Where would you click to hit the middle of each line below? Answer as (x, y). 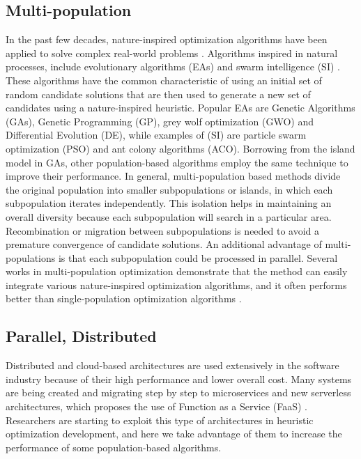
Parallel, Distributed (81, 336)
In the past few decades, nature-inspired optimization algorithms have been (167, 39)
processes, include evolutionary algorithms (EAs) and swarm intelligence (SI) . (173, 67)
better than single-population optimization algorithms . (124, 298)
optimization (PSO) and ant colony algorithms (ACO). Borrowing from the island (180, 148)
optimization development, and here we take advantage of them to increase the (174, 434)
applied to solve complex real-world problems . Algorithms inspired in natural (172, 53)
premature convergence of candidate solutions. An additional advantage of (164, 244)
